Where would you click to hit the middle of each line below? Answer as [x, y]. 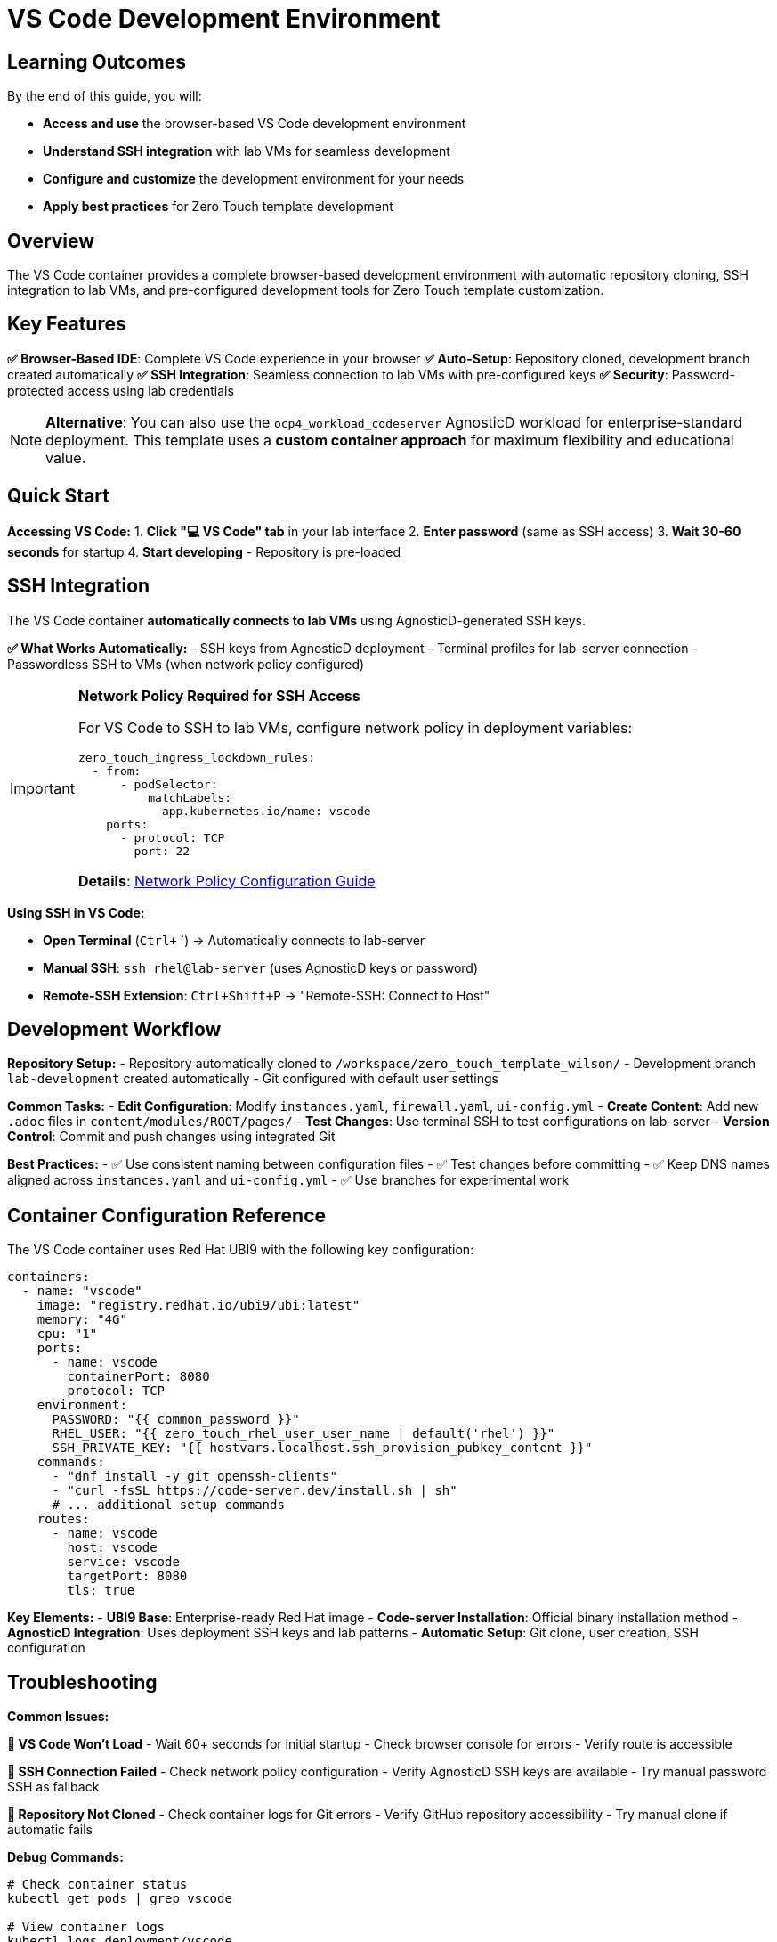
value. [66, 457]
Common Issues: [58, 1717]
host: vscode [112, 1548]
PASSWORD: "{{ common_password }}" [176, 1420]
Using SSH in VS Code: [76, 912]
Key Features [67, 324]
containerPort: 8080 [138, 1377]
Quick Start [58, 496]
